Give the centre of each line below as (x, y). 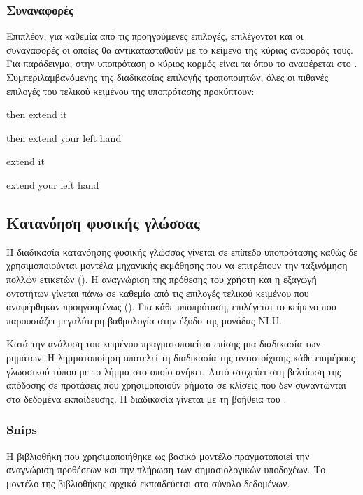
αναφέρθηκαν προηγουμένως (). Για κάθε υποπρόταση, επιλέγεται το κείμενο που (171, 307)
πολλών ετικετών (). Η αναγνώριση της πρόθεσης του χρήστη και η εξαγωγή (162, 279)
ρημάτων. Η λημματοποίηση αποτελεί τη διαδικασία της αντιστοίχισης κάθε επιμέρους (181, 357)
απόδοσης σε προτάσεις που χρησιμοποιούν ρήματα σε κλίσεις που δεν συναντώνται (176, 385)
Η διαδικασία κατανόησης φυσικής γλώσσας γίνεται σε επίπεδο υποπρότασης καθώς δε (182, 251)
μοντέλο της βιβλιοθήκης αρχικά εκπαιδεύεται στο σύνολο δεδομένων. (148, 483)
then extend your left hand (64, 137)
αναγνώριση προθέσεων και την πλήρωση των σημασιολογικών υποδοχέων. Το (166, 469)
